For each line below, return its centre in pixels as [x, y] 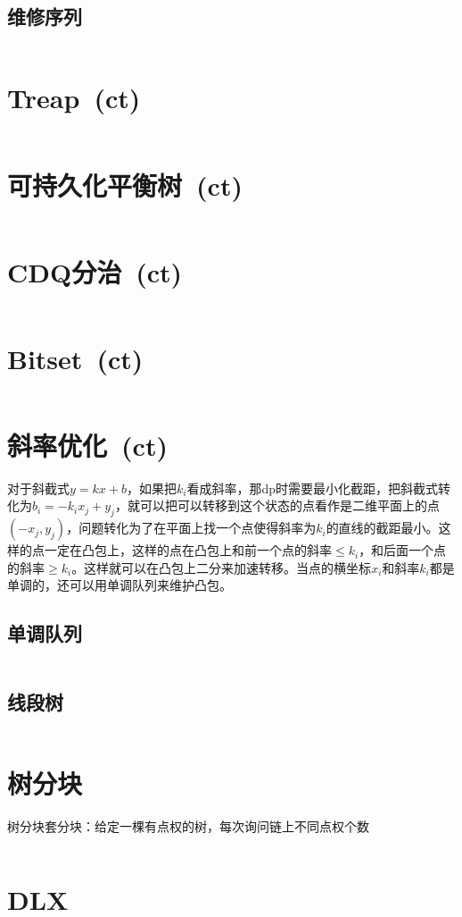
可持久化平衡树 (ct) [125, 185]
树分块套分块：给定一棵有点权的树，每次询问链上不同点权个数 [188, 825]
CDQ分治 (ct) [95, 271]
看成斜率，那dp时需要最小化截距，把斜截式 [313, 488]
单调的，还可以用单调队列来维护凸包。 [120, 585]
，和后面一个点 [403, 550]
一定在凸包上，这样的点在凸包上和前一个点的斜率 [188, 550]
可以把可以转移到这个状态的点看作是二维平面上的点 [289, 505]
